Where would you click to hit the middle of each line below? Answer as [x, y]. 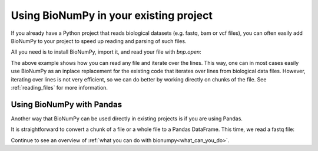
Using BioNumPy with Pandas [67, 104]
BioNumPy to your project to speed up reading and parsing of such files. [99, 41]
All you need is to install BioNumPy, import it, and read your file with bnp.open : [106, 52]
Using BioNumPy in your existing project [112, 15]
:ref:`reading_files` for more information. [59, 87]
